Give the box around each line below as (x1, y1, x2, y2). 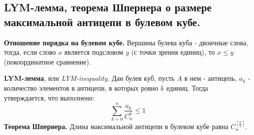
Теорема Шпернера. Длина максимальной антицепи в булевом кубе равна (4, 121, 228, 132)
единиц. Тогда (166, 82, 208, 93)
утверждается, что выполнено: (4, 92, 95, 102)
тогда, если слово (4, 47, 56, 57)
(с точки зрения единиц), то (131, 47, 215, 57)
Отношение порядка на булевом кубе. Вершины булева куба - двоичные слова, (4, 37, 249, 47)
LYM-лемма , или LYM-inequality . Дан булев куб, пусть (4, 73, 175, 83)
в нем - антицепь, (184, 73, 237, 83)
